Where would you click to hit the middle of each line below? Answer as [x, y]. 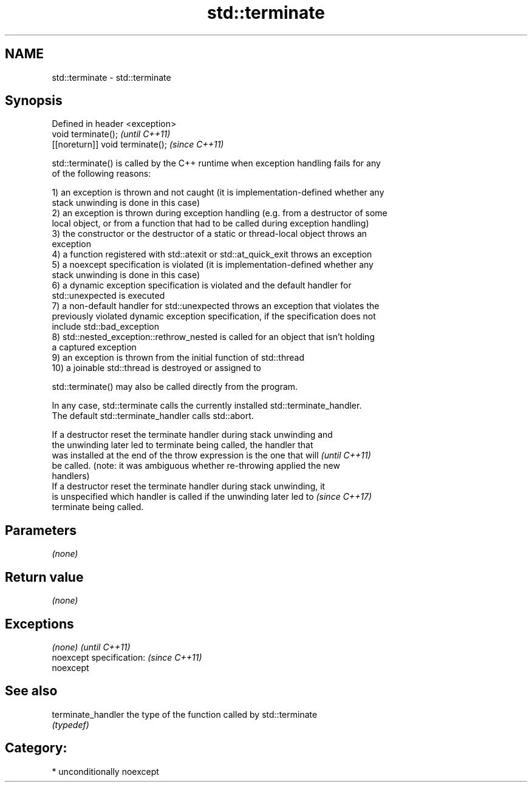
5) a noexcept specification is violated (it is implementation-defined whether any [213, 265]
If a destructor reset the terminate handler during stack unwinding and [192, 435]
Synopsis [34, 101]
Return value [44, 577]
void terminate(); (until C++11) [111, 134]
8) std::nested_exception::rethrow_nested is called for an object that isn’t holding [213, 337]
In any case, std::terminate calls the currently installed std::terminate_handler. [207, 406]
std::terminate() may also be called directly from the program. [175, 387]
